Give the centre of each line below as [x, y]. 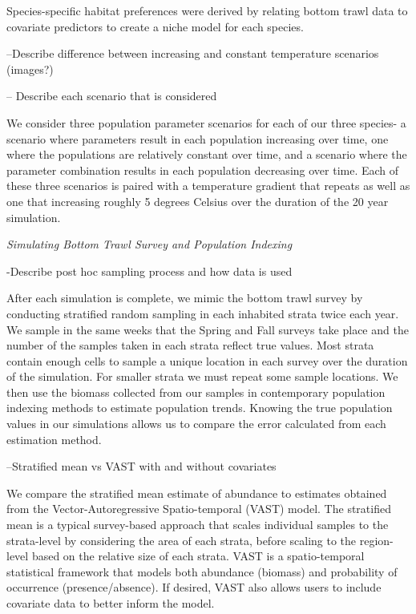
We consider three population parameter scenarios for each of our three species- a [206, 122]
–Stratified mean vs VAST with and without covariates [141, 466]
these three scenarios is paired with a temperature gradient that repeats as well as [208, 186]
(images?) [30, 69]
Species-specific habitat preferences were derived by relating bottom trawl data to [207, 10]
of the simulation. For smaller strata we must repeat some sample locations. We [202, 376]
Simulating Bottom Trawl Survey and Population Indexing [149, 244]
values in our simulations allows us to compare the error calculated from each [196, 424]
